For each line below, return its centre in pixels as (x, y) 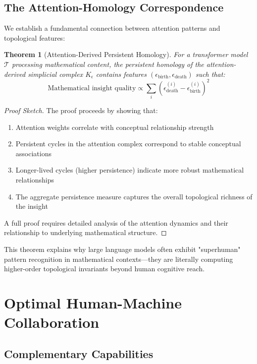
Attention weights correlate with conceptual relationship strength (115, 127)
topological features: (35, 37)
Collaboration (52, 322)
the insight (32, 206)
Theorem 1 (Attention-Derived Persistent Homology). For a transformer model (126, 54)
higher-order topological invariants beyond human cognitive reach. (104, 269)
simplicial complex (55, 74)
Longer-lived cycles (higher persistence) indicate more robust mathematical (130, 170)
